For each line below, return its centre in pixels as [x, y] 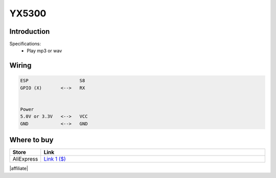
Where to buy [31, 140]
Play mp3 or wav [44, 51]
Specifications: [25, 44]
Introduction [30, 31]
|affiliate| [19, 168]
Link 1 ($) [55, 159]
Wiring [20, 66]
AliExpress [25, 159]
